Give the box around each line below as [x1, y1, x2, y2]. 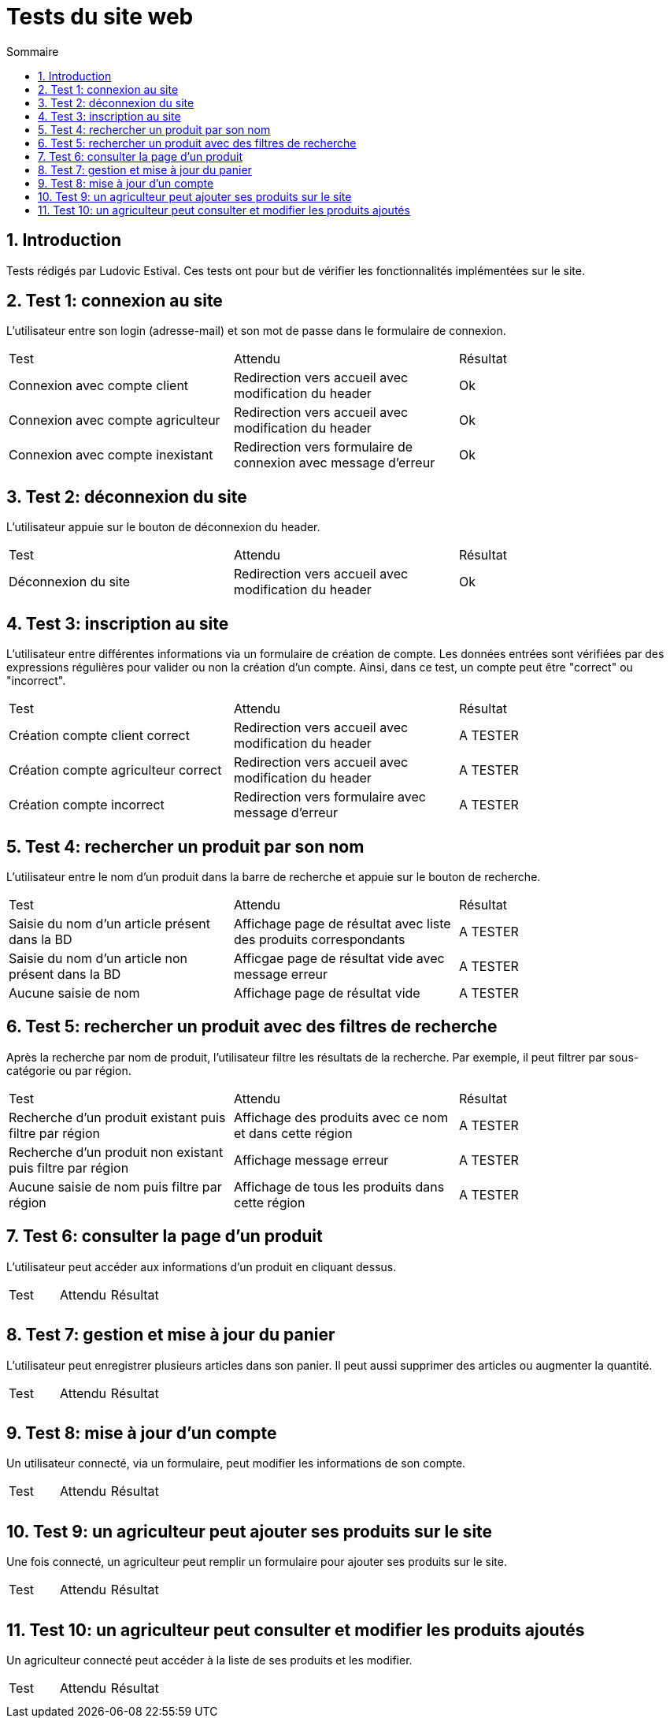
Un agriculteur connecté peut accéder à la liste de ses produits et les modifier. [6, 1653, 413, 1668]
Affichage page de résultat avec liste [233, 915, 451, 932]
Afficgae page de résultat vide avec [233, 950, 445, 966]
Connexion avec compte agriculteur [9, 412, 220, 429]
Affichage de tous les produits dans [233, 1178, 445, 1195]
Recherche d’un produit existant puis [9, 1109, 226, 1125]
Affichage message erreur [233, 1151, 389, 1168]
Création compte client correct [9, 727, 190, 744]
